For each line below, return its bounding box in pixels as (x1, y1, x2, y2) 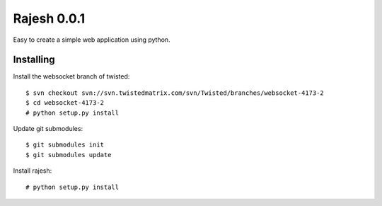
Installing (13, 54, 56, 66)
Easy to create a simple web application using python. (13, 35, 170, 44)
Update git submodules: (13, 125, 83, 133)
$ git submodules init (25, 141, 105, 149)
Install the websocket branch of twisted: (13, 72, 130, 81)
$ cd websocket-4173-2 (25, 99, 105, 107)
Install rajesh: (13, 166, 52, 175)
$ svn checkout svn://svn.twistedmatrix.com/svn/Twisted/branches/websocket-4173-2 (25, 88, 325, 97)
